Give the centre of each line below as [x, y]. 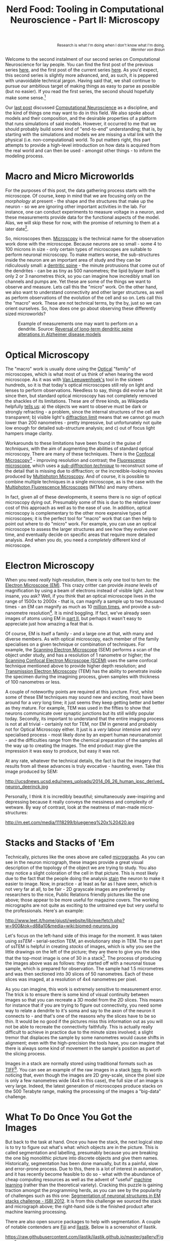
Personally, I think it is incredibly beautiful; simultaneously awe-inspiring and [85, 796]
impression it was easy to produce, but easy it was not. [63, 751]
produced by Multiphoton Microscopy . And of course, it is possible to [77, 476]
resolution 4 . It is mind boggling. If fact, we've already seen [90, 612]
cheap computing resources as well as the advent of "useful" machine [78, 1179]
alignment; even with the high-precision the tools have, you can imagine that [85, 1043]
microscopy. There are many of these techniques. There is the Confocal [80, 454]
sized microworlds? [26, 314]
